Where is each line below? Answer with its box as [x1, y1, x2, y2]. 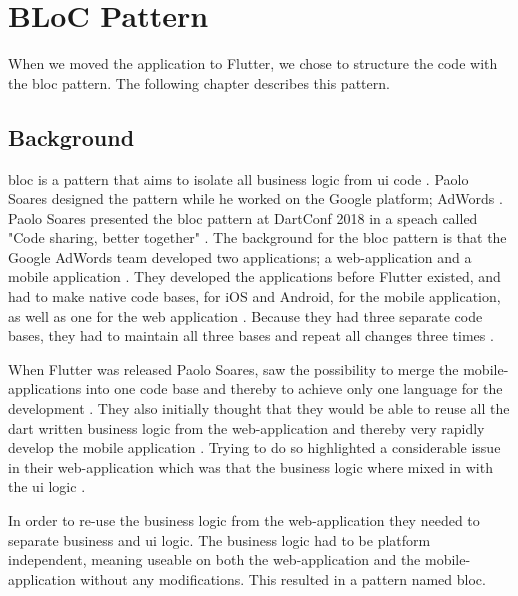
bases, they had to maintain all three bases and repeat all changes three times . [8, 325, 494, 346]
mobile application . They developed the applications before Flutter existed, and [8, 266, 501, 287]
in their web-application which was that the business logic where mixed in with [8, 456, 493, 477]
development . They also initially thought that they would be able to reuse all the [8, 398, 510, 419]
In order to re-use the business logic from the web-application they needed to [8, 510, 480, 531]
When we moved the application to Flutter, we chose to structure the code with [8, 53, 498, 74]
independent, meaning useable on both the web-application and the [8, 549, 421, 570]
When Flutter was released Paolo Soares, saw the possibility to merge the [8, 358, 459, 379]
